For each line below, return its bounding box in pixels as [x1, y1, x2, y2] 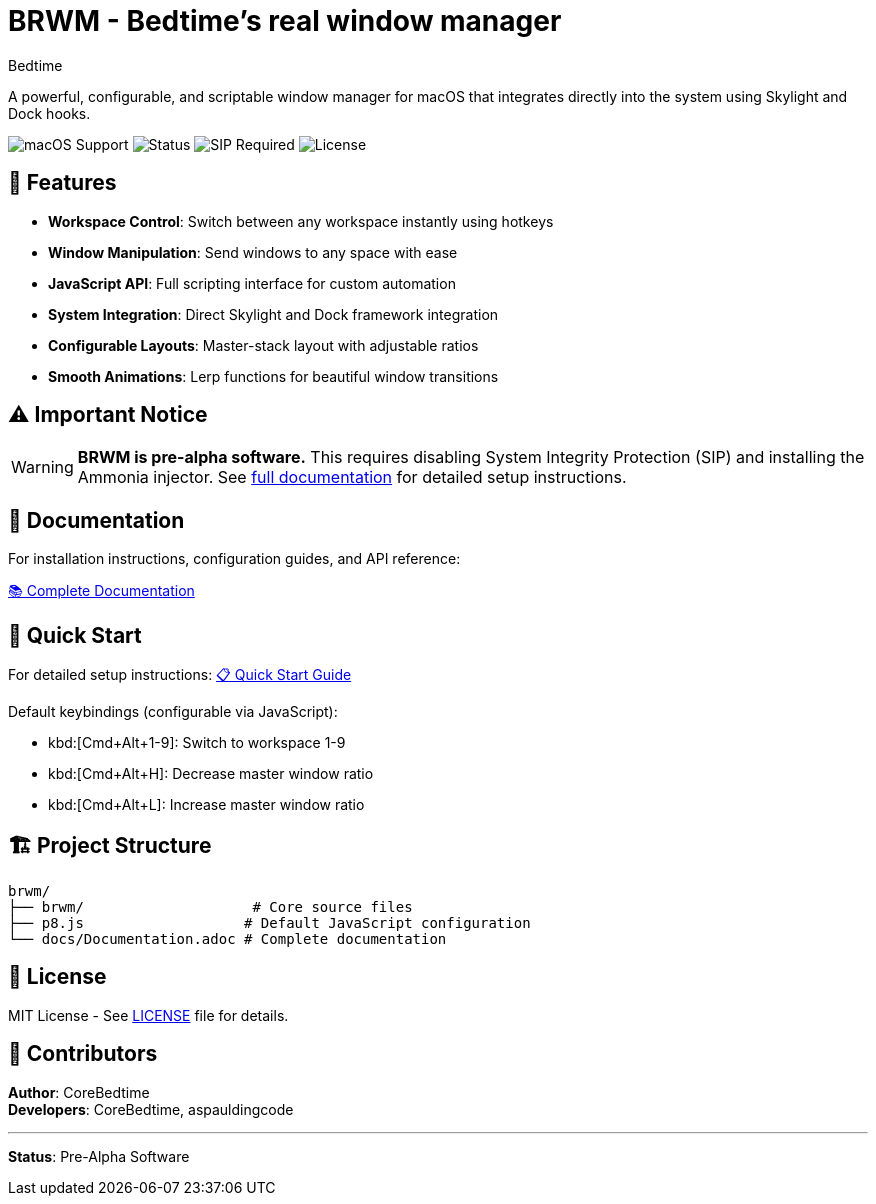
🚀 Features [8, 170, 117, 196]
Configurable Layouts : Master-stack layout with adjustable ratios [48, 336, 479, 354]
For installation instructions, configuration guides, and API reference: [8, 550, 461, 568]
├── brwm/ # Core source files [8, 898, 413, 915]
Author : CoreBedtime [8, 1083, 150, 1101]
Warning [11, 457, 74, 478]
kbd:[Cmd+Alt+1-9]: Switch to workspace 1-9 [48, 734, 346, 752]
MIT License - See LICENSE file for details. [8, 1006, 289, 1024]
